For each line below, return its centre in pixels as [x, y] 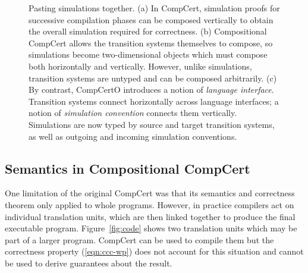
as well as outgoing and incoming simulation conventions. [133, 136]
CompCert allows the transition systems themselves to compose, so [151, 43]
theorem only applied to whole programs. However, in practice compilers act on [150, 204]
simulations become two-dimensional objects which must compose [148, 54]
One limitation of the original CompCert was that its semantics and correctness [150, 193]
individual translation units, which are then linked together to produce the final [150, 216]
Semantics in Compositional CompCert [128, 168]
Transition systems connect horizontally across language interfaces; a [154, 101]
